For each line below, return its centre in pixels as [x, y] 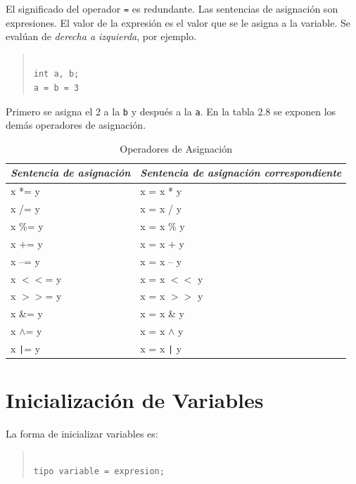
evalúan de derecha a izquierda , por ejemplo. [101, 36]
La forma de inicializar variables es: [82, 434]
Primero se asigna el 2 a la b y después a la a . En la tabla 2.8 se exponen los [171, 111]
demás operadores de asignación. [76, 125]
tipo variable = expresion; [99, 472]
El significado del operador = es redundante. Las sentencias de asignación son [172, 8]
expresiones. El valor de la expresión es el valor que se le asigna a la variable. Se [178, 22]
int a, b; [56, 74]
